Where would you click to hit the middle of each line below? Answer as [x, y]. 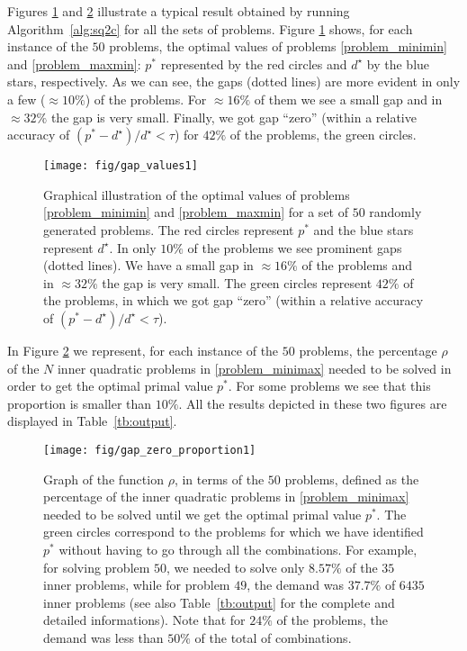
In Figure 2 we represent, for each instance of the [143, 350]
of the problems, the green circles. [323, 135]
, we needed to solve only [236, 567]
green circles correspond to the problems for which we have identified [233, 532]
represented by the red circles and [254, 63]
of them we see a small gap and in [348, 99]
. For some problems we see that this [329, 386]
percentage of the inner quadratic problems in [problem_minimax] [226, 497]
